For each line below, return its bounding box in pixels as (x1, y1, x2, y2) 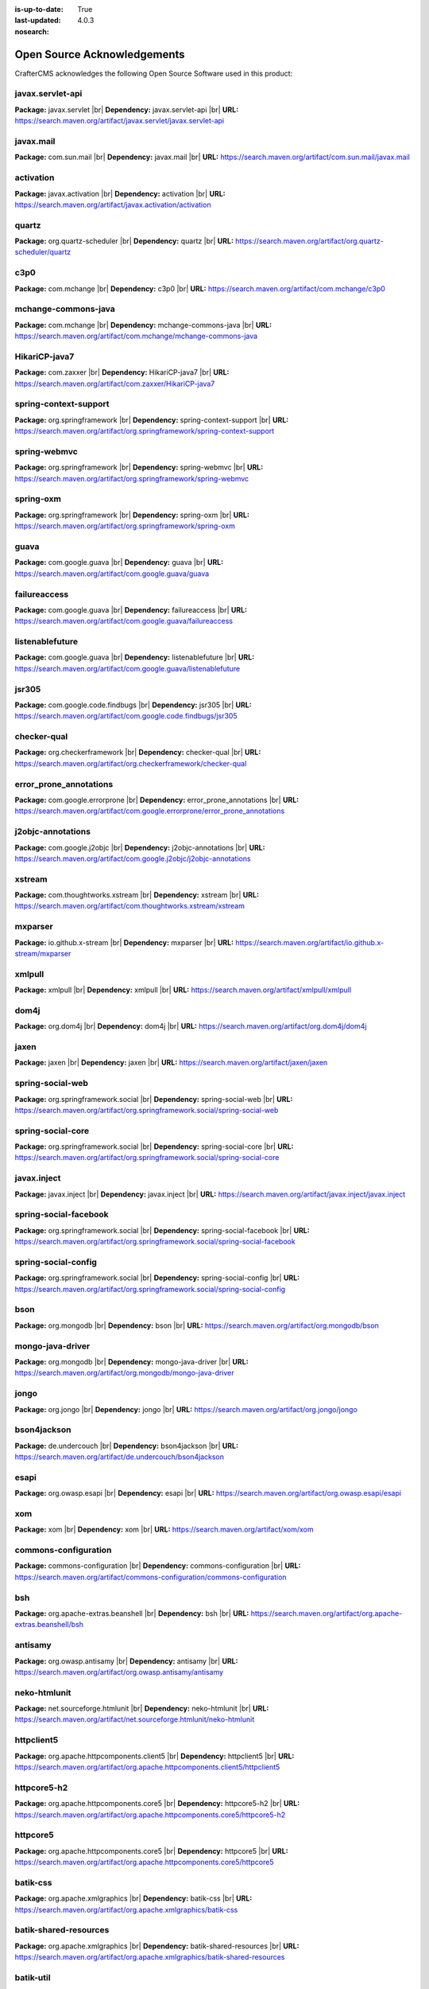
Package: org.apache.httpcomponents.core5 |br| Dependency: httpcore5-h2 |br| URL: (14, 1799, 300, 1808)
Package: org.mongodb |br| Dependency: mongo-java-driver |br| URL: (14, 1356, 249, 1366)
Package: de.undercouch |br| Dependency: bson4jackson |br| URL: (14, 1441, 238, 1450)
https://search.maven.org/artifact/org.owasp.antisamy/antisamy (14, 1667, 224, 1676)
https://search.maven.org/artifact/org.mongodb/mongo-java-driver (14, 1368, 234, 1378)
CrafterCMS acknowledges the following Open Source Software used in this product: (14, 68, 293, 78)
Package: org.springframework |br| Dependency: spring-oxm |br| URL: (14, 510, 250, 520)
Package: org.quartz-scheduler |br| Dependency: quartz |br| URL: (14, 236, 234, 246)
